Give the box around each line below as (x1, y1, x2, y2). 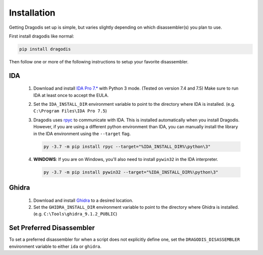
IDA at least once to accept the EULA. (33, 92, 109, 98)
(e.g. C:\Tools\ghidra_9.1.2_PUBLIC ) (33, 211, 117, 217)
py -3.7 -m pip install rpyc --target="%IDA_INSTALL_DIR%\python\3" (43, 144, 211, 149)
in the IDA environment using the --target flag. (33, 131, 131, 137)
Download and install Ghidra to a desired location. (33, 197, 133, 203)
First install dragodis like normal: (9, 33, 75, 39)
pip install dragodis (19, 46, 71, 52)
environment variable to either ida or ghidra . (9, 243, 102, 249)
